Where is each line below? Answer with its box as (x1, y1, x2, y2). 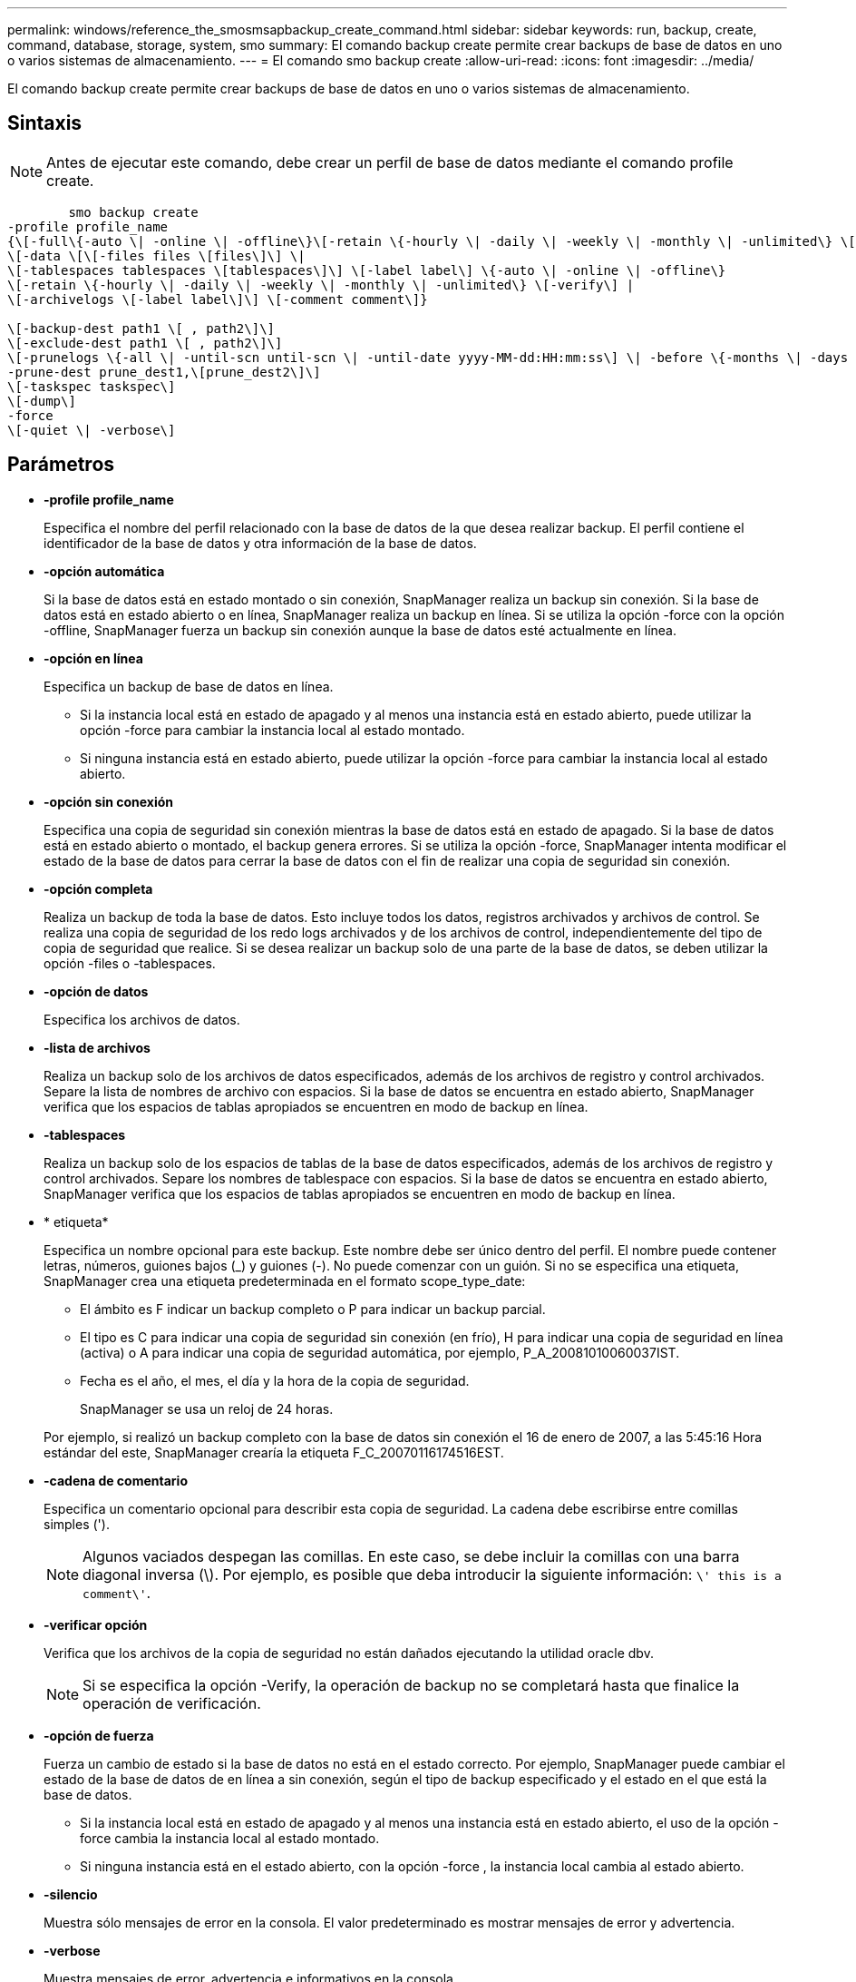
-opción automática (44, 563, 165, 579)
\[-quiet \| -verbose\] (7, 422, 176, 437)
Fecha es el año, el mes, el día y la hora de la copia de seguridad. (80, 1372, 470, 1388)
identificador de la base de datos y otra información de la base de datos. (44, 535, 477, 551)
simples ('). (44, 1516, 110, 1532)
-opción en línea (44, 650, 143, 666)
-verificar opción (44, 1616, 148, 1633)
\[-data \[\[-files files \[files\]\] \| (7, 248, 306, 263)
